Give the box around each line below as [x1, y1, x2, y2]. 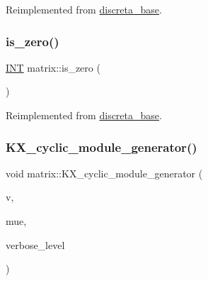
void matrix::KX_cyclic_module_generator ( [6, 165, 203, 180]
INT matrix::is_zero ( [6, 60, 100, 75]
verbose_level [6, 237, 65, 252]
